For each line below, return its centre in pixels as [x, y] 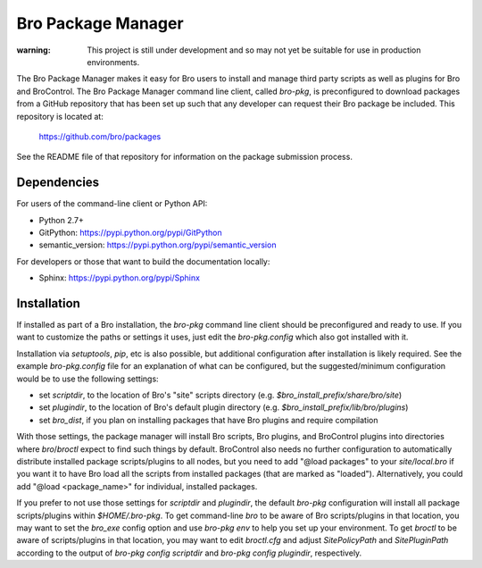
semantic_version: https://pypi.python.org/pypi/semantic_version [158, 245]
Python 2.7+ [62, 220]
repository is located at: [60, 116]
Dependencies [58, 183]
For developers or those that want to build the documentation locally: [143, 261]
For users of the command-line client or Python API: [112, 204]
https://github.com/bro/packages [100, 136]
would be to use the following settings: [88, 379]
